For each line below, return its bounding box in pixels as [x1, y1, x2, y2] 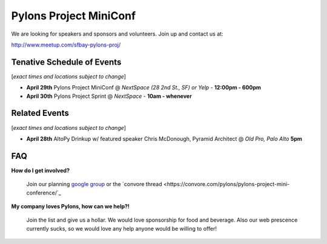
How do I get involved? [11, 167, 70, 174]
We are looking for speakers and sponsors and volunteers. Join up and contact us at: [11, 30, 223, 37]
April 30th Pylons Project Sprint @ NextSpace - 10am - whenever [26, 92, 192, 100]
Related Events [11, 108, 69, 118]
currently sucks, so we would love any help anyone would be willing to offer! [26, 225, 217, 232]
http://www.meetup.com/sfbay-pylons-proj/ [11, 41, 121, 48]
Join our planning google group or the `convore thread [26, 181, 162, 188]
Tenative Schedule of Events [11, 57, 122, 67]
